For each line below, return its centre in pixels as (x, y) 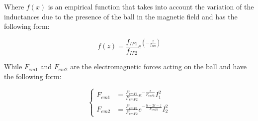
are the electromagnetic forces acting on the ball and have (159, 66)
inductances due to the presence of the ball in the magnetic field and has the (121, 16)
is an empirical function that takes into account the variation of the (151, 6)
